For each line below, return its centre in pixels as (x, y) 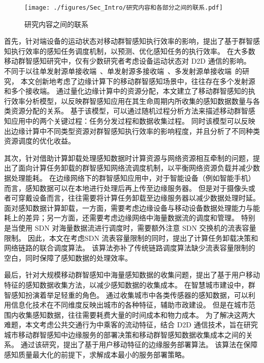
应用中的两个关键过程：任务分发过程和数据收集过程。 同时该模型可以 (126, 121)
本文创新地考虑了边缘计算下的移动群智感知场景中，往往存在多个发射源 (138, 81)
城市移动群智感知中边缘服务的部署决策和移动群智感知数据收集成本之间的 (125, 334)
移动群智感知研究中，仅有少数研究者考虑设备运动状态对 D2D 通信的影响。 (127, 61)
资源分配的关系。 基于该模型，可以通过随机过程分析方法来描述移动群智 (129, 111)
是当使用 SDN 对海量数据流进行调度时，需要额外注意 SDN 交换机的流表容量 (130, 227)
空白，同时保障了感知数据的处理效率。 (68, 257)
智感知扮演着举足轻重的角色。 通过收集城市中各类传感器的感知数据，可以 (126, 295)
